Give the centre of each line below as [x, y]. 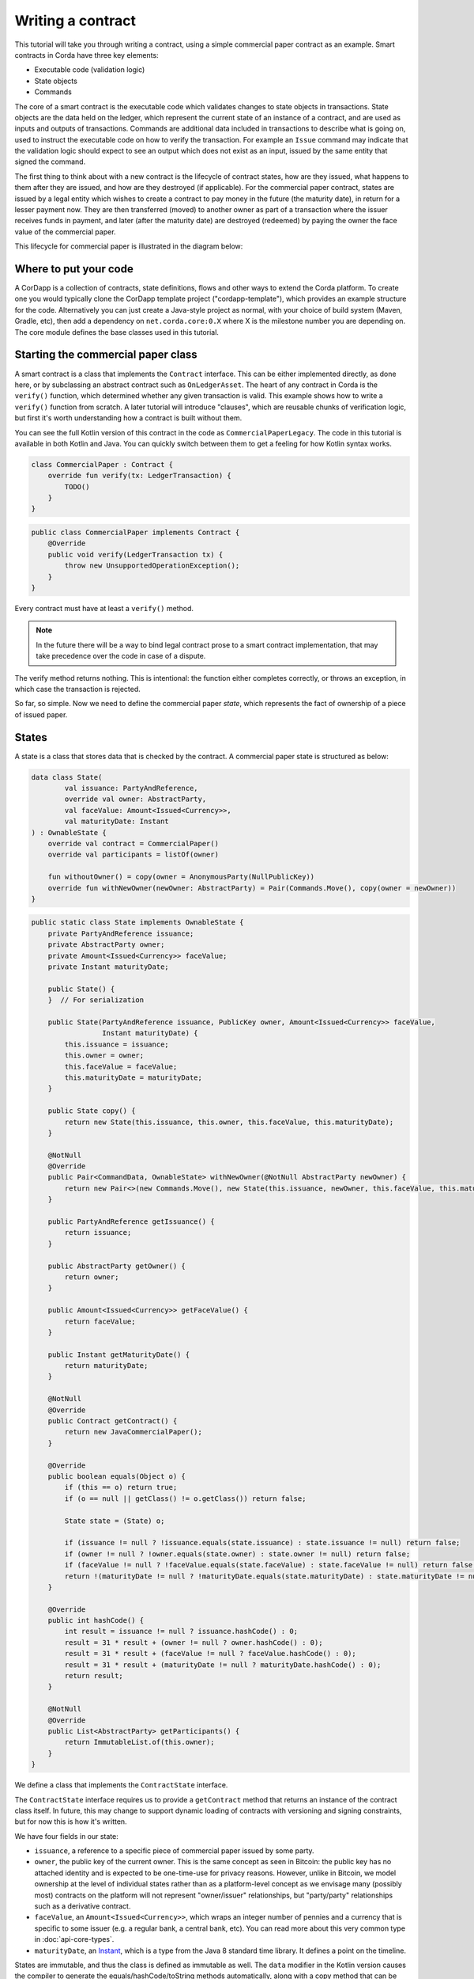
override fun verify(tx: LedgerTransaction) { [140, 476]
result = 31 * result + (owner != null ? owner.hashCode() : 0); [194, 1642]
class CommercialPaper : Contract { [102, 464]
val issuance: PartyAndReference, [131, 788]
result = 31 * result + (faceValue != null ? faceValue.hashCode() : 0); [211, 1654]
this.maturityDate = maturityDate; [134, 1077]
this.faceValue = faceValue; [121, 1066]
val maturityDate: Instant [117, 822]
